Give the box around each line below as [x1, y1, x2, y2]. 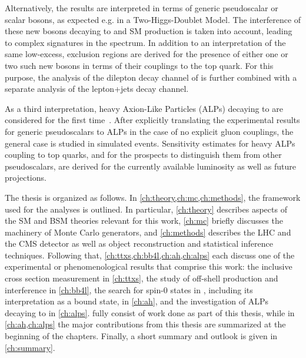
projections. [5, 171, 46, 184]
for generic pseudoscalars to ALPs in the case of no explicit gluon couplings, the [5, 125, 294, 137]
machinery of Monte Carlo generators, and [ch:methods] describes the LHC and [5, 226, 291, 238]
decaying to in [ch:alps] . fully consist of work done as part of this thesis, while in [5, 306, 295, 319]
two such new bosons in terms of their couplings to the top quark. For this [5, 59, 274, 71]
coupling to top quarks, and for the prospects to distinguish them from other [5, 148, 282, 161]
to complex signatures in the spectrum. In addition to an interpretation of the [5, 36, 286, 48]
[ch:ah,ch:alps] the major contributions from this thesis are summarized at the [5, 318, 286, 330]
